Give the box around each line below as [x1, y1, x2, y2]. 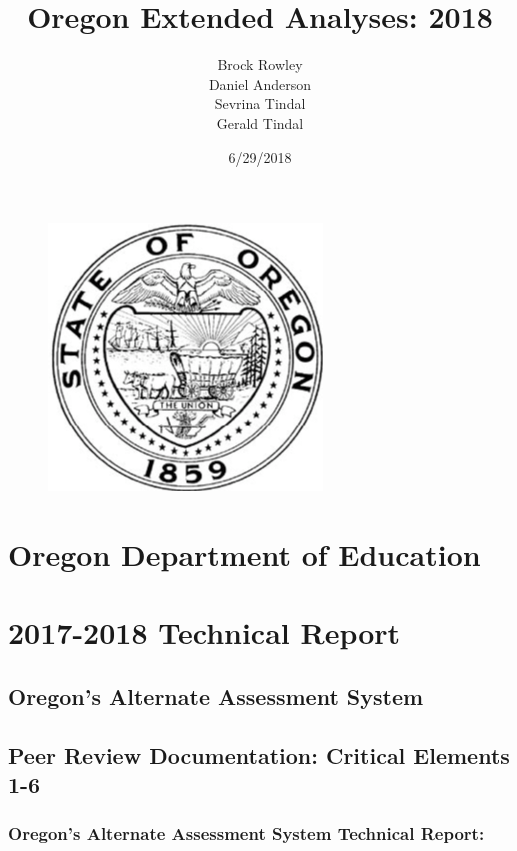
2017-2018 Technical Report [8, 612, 401, 653]
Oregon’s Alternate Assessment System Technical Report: [8, 821, 485, 846]
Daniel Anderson [208, 73, 312, 94]
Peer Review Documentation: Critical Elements [8, 739, 510, 770]
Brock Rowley [217, 54, 303, 75]
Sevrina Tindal [214, 93, 306, 114]
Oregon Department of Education [8, 533, 481, 574]
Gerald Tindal [216, 112, 304, 133]
